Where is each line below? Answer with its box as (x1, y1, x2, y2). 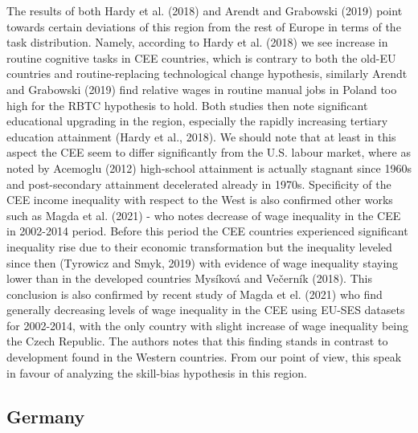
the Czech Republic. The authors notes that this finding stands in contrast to (6, 333, 388, 349)
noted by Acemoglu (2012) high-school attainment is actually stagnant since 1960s (6, 159, 412, 176)
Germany (6, 403, 85, 428)
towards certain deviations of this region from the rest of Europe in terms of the (6, 18, 401, 35)
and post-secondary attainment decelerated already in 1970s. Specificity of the (6, 175, 391, 192)
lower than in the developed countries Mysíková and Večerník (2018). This (6, 270, 372, 287)
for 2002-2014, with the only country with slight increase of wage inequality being (6, 317, 409, 333)
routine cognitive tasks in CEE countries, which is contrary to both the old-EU (6, 49, 396, 66)
